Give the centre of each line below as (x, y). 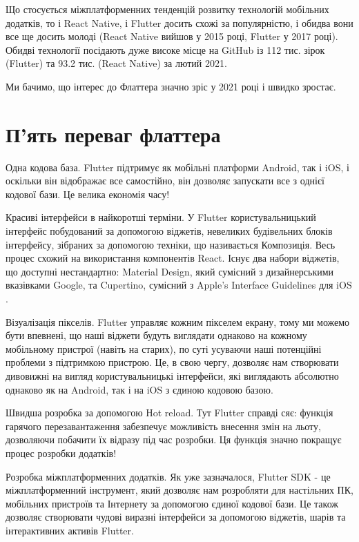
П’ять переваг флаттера (113, 134)
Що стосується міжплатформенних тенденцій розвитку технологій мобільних (167, 9)
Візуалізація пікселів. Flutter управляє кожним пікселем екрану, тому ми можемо (178, 321)
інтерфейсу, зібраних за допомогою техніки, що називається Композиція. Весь (171, 244)
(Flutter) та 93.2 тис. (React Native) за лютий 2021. (116, 63)
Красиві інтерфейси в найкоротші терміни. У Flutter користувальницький (161, 217)
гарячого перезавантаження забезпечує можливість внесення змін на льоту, (163, 426)
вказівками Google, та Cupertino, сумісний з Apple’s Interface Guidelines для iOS (179, 285)
